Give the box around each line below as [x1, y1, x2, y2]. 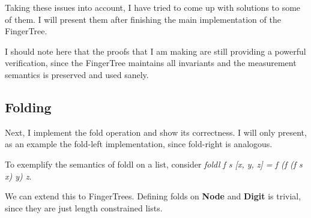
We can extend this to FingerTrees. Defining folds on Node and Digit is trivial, [5, 190, 301, 202]
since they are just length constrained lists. [5, 201, 163, 214]
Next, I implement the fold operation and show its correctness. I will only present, [5, 126, 307, 138]
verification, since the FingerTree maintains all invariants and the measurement [5, 56, 297, 69]
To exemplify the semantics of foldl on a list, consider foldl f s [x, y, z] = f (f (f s [5, 157, 303, 170]
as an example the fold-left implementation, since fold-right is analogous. [5, 138, 273, 150]
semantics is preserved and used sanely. [5, 68, 149, 80]
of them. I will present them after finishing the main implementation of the [5, 13, 281, 25]
